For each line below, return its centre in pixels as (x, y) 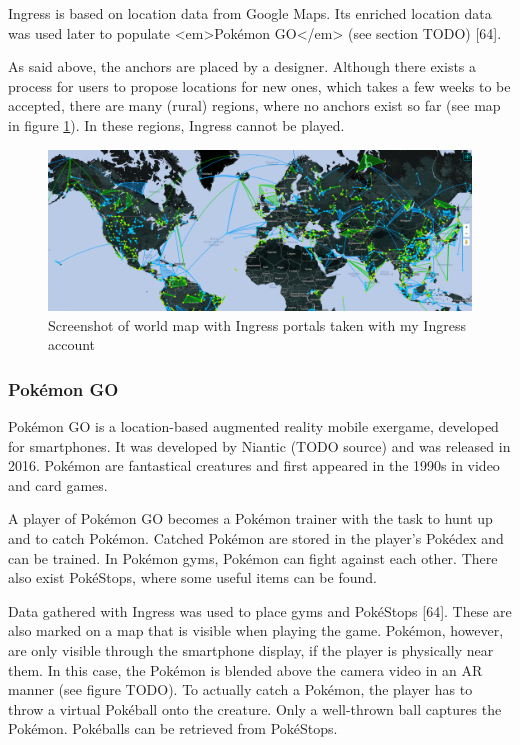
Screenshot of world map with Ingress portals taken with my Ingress (257, 324)
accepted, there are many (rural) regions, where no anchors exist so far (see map (254, 105)
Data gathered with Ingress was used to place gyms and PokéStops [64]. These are (260, 610)
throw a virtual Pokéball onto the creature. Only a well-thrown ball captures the (255, 708)
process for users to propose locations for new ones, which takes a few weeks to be (259, 85)
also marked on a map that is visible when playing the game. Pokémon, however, (256, 630)
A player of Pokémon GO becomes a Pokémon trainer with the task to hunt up (250, 518)
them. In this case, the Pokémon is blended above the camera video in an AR (245, 669)
